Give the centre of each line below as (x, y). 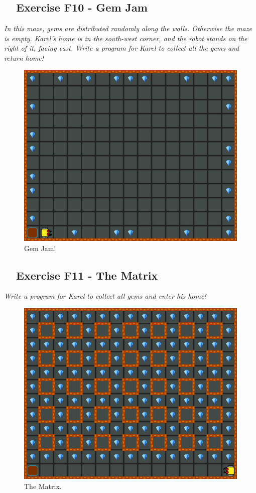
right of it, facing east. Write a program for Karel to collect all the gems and (122, 48)
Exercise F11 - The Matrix (87, 275)
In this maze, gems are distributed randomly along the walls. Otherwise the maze (128, 28)
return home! (24, 57)
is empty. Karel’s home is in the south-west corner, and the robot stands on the (126, 38)
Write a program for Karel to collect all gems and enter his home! (105, 296)
